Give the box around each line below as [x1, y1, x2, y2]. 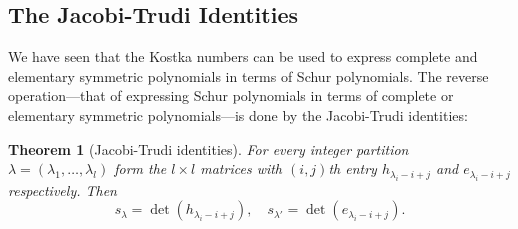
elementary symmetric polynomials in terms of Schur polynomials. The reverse [8, 65, 489, 86]
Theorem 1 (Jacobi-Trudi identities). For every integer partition [8, 138, 409, 159]
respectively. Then [8, 179, 117, 200]
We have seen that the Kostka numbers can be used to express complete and [8, 46, 478, 67]
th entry [328, 158, 377, 179]
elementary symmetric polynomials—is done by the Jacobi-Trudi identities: [8, 104, 468, 125]
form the [114, 158, 167, 179]
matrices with [200, 158, 283, 179]
